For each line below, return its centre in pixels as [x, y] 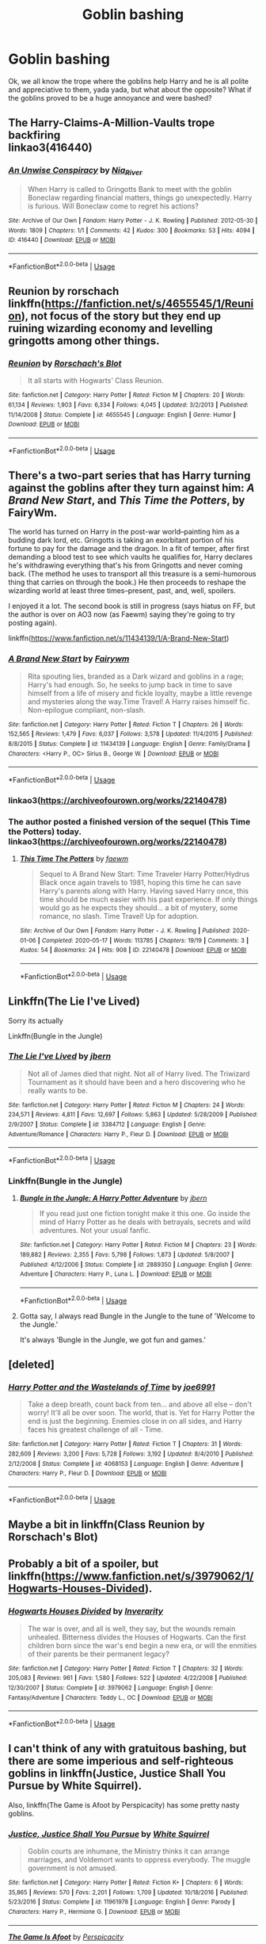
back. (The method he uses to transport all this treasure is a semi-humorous [132, 574]
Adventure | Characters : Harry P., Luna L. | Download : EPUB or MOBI [116, 1274]
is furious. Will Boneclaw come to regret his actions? [113, 206]
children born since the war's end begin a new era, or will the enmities [142, 1645]
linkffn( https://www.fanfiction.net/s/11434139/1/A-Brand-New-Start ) [119, 638]
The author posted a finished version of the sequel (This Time [129, 821]
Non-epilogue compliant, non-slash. [86, 710]
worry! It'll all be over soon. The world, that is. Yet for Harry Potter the [141, 1413]
